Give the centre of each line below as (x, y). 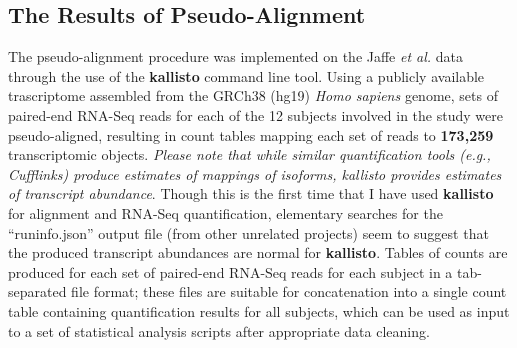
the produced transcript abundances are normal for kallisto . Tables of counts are (258, 252)
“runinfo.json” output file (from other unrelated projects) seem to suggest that (248, 232)
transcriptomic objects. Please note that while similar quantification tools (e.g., (249, 154)
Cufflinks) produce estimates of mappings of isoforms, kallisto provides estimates (255, 173)
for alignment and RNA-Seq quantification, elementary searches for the (225, 212)
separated (37, 291)
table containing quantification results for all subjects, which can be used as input (259, 310)
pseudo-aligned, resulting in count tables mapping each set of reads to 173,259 (251, 134)
